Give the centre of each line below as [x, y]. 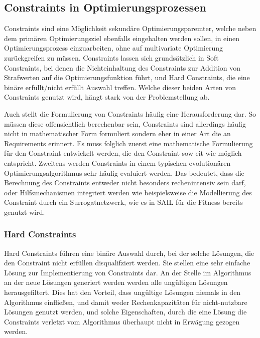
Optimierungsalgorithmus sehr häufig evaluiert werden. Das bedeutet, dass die [124, 173]
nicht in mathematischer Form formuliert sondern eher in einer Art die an [117, 133]
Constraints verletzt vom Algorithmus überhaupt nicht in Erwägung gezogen [122, 321]
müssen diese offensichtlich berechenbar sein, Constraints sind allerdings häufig [125, 123]
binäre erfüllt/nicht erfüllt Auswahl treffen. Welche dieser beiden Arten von [120, 87]
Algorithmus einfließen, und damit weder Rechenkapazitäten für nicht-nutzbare [126, 302]
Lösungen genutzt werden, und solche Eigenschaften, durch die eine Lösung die [125, 312]
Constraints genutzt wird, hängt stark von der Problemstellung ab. [107, 97]
